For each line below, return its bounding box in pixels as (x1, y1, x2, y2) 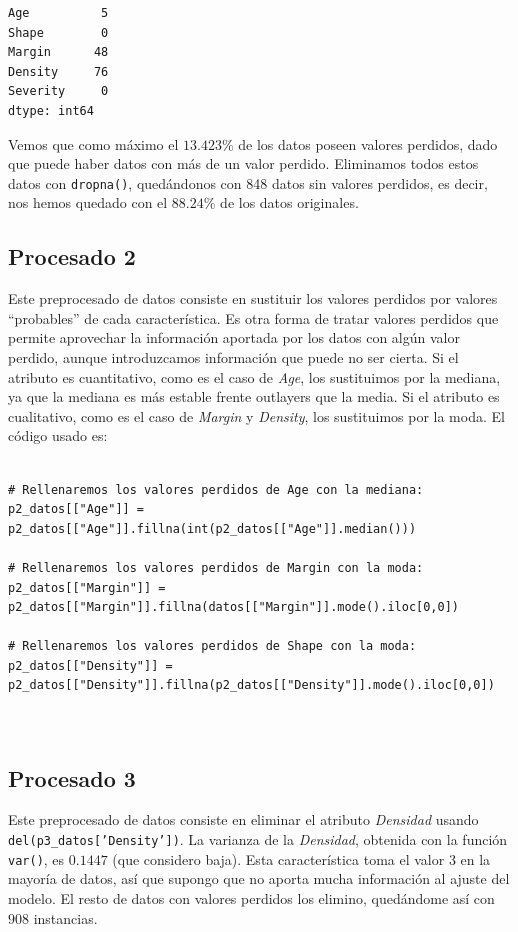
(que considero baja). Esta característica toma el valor (112, 848, 445, 869)
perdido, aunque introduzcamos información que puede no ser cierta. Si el (8, 346, 459, 367)
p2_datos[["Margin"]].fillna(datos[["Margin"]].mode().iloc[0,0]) (8, 600, 460, 615)
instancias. (33, 907, 98, 928)
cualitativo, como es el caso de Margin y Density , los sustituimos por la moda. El (8, 405, 505, 426)
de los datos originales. (220, 192, 359, 213)
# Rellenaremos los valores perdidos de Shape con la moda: (8, 639, 417, 654)
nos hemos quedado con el (8, 192, 168, 213)
